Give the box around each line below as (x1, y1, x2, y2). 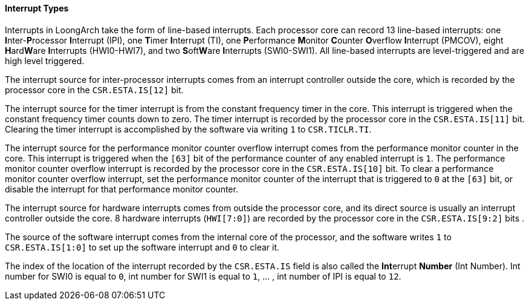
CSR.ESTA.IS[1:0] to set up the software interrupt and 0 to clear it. (5, 241, 280, 252)
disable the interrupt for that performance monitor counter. (5, 183, 238, 194)
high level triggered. (5, 55, 85, 66)
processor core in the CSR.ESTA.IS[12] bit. (5, 84, 184, 95)
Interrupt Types (5, 3, 69, 13)
